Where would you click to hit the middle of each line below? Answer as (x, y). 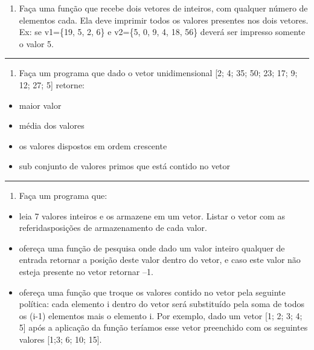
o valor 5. (37, 43)
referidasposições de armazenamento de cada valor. (113, 228)
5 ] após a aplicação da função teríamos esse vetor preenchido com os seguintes (163, 327)
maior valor (40, 105)
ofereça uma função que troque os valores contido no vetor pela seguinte (152, 292)
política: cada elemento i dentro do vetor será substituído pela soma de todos (162, 304)
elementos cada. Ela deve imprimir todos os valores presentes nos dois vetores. (164, 20)
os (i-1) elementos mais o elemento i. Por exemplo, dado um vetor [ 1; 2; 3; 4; (161, 315)
